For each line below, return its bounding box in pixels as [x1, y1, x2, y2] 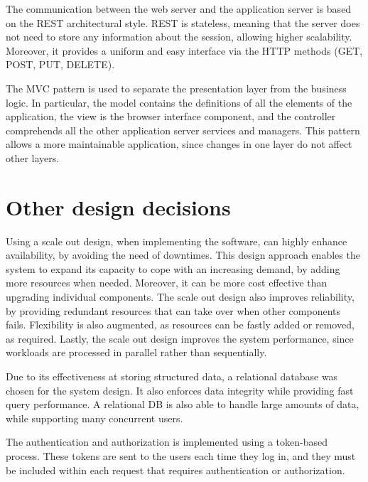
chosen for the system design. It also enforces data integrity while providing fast [6, 382, 354, 397]
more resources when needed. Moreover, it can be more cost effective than [6, 275, 328, 290]
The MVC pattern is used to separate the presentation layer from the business [6, 80, 347, 95]
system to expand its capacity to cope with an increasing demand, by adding [6, 261, 340, 276]
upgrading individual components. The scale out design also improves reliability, [6, 289, 355, 304]
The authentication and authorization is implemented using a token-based [6, 434, 328, 449]
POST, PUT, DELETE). [6, 57, 115, 72]
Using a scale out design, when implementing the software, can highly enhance [6, 233, 347, 248]
